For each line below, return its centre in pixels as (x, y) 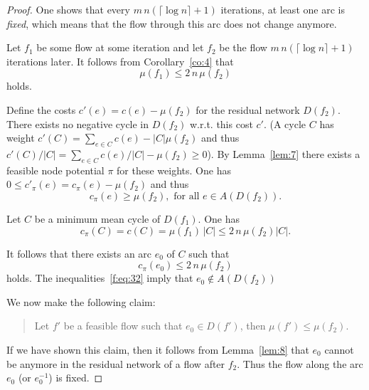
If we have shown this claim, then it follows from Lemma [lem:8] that (158, 349)
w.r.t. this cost (221, 123)
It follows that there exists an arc (79, 253)
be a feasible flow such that (123, 326)
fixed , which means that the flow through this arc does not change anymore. (172, 23)
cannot (339, 349)
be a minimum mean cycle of (97, 218)
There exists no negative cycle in (78, 123)
